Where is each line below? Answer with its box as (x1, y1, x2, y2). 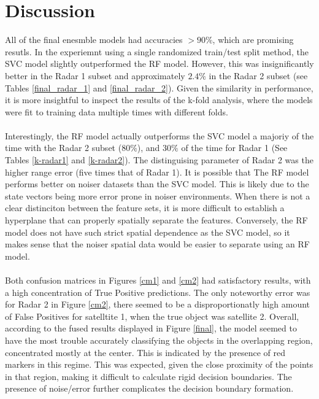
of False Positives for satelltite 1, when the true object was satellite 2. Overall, (5, 309, 299, 322)
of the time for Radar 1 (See (181, 141, 288, 154)
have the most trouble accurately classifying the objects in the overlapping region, (5, 333, 313, 346)
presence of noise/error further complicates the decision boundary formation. (5, 382, 294, 395)
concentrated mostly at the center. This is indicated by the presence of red (5, 346, 285, 358)
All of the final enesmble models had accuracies (5, 33, 183, 46)
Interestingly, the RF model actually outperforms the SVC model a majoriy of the (5, 129, 314, 142)
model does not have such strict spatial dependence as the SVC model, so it (5, 225, 290, 238)
